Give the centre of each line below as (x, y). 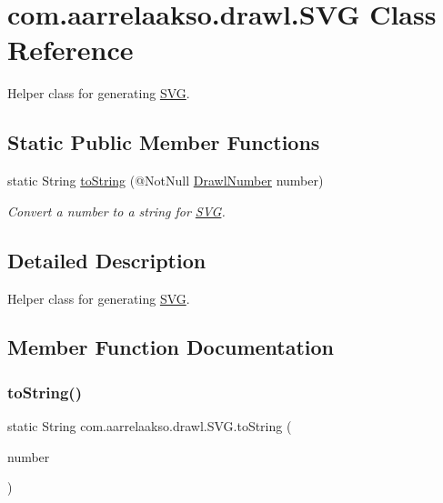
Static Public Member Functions (164, 142)
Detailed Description (107, 260)
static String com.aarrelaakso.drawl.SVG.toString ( (150, 426)
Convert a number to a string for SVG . (116, 211)
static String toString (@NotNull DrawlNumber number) (166, 181)
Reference (70, 50)
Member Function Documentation (171, 347)
